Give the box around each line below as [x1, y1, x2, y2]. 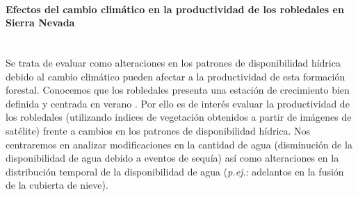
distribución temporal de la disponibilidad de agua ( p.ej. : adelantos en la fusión [6, 164, 344, 178]
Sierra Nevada [6, 15, 75, 30]
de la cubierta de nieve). [6, 178, 108, 192]
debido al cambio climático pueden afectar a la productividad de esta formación [6, 69, 345, 83]
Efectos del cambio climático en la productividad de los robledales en [6, 1, 344, 16]
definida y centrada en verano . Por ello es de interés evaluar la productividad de [6, 96, 350, 110]
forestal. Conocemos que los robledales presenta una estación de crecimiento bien [6, 83, 350, 97]
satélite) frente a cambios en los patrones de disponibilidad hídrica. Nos [6, 123, 311, 137]
